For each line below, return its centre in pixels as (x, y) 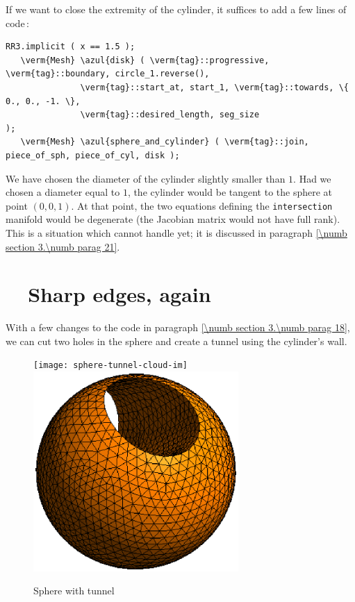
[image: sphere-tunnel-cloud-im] (110, 366)
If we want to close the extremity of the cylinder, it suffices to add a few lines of (176, 9)
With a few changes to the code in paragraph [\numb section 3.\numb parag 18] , (178, 327)
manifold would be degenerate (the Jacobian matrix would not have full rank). (173, 219)
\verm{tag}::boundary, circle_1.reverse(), (108, 74)
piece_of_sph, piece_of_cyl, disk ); (93, 155)
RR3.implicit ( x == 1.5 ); (71, 47)
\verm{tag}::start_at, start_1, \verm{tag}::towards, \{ (214, 87)
